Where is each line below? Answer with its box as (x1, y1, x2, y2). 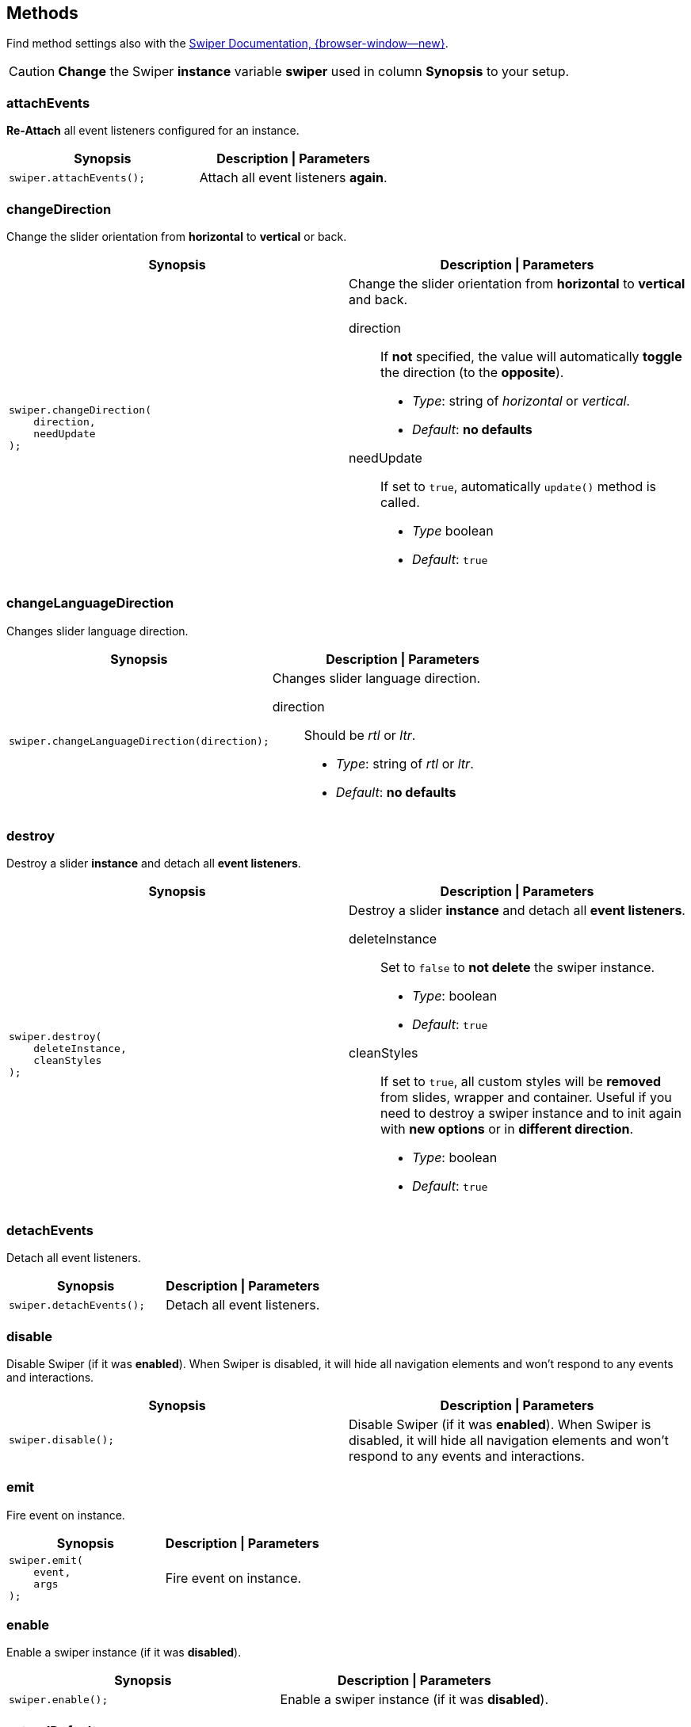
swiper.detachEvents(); (9, 1298, 146, 1311)
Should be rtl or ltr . (304, 726, 416, 743)
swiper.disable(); (9, 1434, 115, 1447)
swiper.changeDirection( (9, 403, 152, 416)
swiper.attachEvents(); (9, 171, 146, 184)
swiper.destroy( (9, 1031, 102, 1043)
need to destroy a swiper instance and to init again (380, 1105, 681, 1122)
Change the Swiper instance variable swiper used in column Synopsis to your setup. (58, 63, 570, 80)
